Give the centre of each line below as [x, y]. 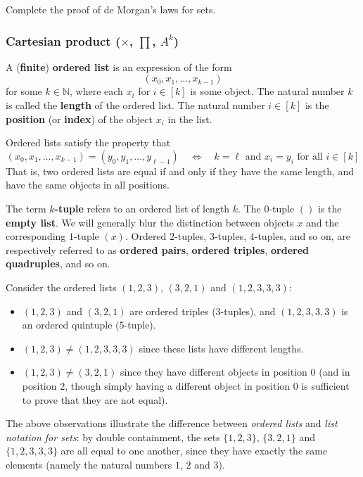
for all [310, 157]
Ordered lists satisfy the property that [88, 142]
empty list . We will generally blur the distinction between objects [150, 222]
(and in [335, 372]
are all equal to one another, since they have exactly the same [194, 451]
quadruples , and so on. [58, 263]
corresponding [36, 236]
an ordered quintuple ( [71, 325]
